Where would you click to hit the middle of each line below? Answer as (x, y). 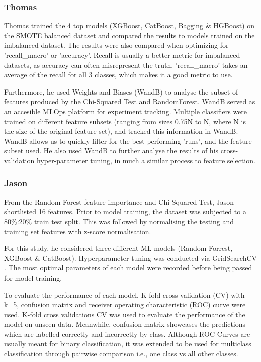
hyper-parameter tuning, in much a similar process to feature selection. (146, 160)
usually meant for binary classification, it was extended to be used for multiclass (128, 344)
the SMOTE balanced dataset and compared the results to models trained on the (129, 35)
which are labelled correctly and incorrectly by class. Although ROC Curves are (127, 334)
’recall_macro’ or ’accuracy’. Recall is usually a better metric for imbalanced (122, 55)
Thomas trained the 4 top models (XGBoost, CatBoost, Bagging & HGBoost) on (129, 25)
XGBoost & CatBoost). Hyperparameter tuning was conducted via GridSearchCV (131, 258)
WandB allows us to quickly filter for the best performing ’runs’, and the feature (128, 141)
